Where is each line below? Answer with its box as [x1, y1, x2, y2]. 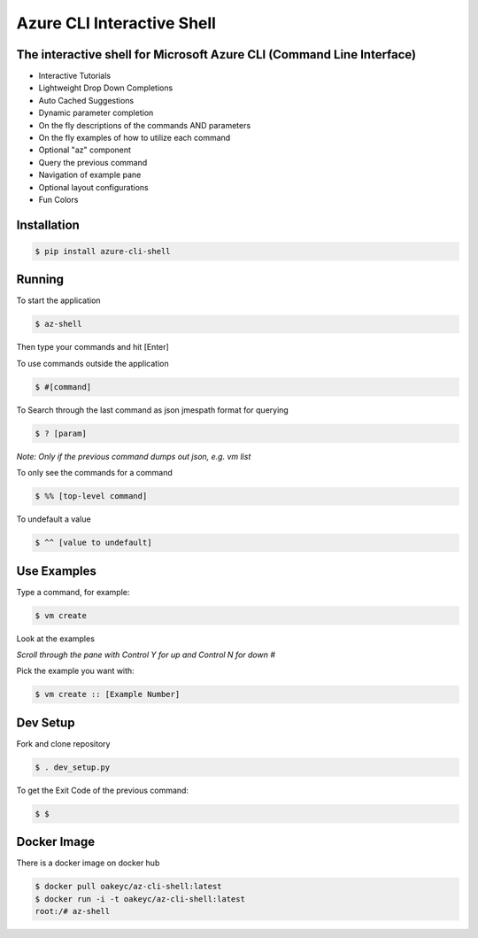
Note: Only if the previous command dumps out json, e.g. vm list [16, 451, 251, 461]
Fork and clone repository [16, 738, 111, 748]
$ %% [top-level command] [35, 492, 148, 501]
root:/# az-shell [35, 906, 111, 917]
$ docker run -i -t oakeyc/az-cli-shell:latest [35, 894, 245, 903]
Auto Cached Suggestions [38, 95, 135, 105]
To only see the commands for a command [16, 468, 173, 478]
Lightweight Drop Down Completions [38, 82, 173, 93]
